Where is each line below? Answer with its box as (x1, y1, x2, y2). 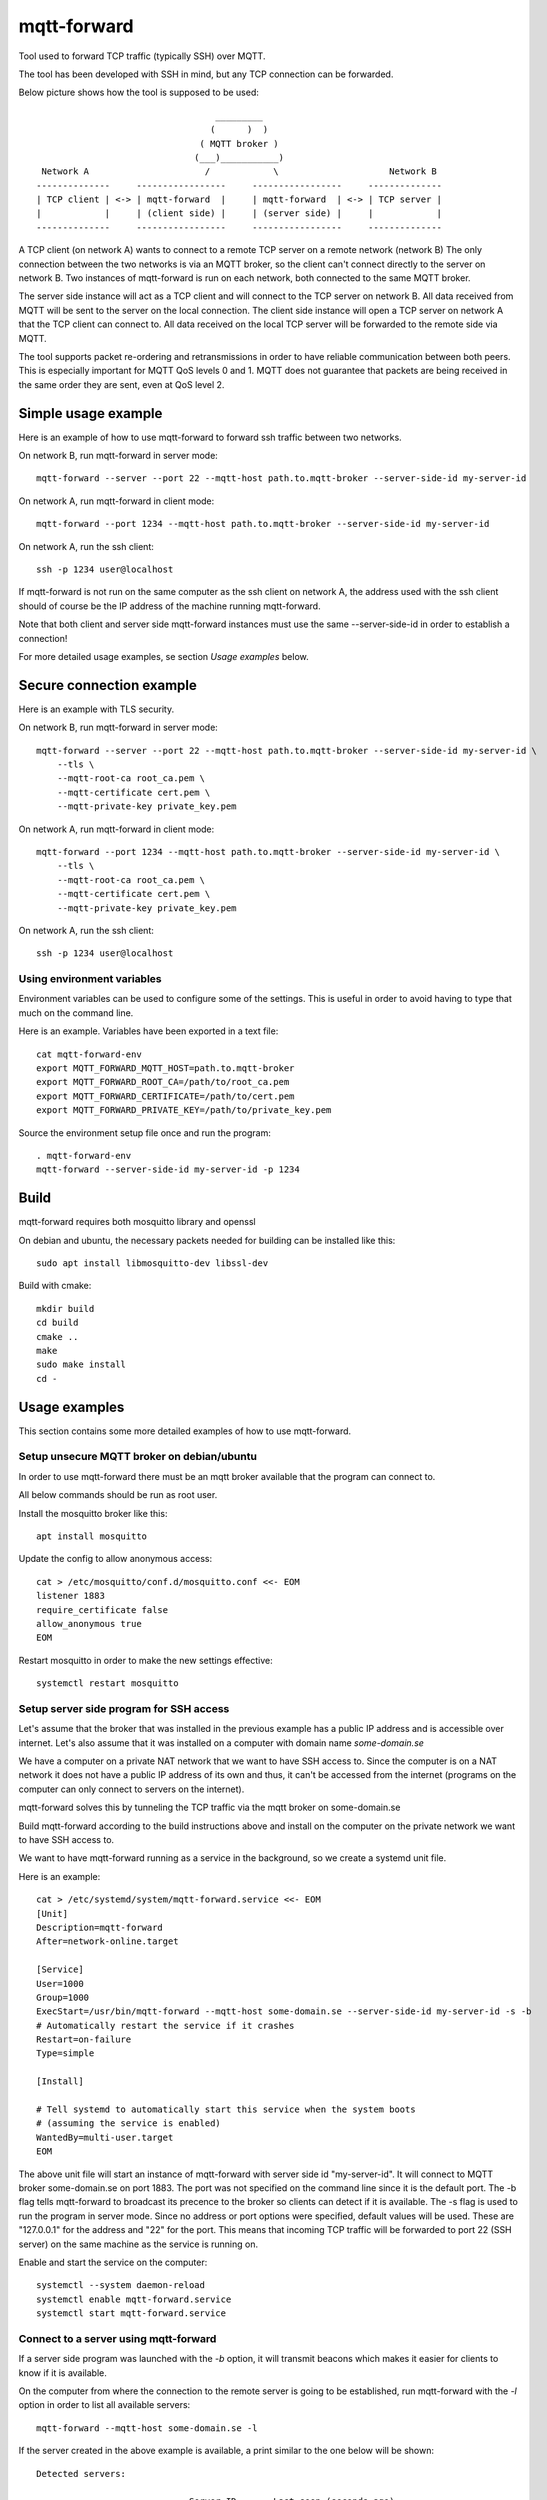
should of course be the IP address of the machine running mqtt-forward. (18, 600, 321, 612)
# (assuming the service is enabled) (36, 2118, 222, 2129)
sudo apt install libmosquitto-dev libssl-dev (36, 1258, 269, 1269)
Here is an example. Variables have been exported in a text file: (18, 1025, 279, 1037)
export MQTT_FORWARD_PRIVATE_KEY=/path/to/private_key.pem (36, 1105, 332, 1116)
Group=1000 (36, 1991, 90, 2003)
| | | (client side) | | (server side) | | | (36, 208, 443, 219)
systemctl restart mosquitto (36, 1678, 179, 1689)
